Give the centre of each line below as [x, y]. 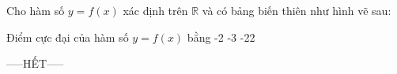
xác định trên [155, 10]
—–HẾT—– [35, 63]
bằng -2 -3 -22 [221, 37]
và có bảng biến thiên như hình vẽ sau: [297, 10]
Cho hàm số [36, 10]
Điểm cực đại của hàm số [68, 37]
